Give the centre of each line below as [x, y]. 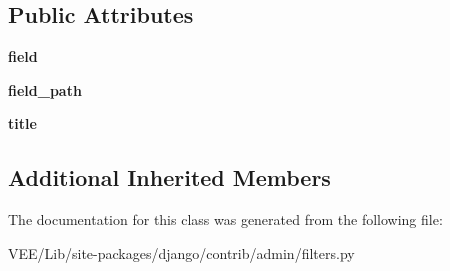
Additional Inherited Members [169, 177]
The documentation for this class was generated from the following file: [225, 219]
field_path [45, 89]
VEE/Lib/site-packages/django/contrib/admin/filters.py [181, 252]
